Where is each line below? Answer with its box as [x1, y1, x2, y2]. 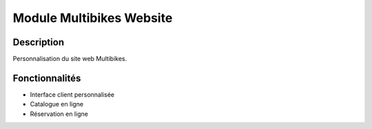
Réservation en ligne [30, 110, 89, 118]
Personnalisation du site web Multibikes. [12, 55, 127, 63]
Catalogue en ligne [30, 100, 84, 108]
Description [12, 36, 65, 48]
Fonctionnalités [12, 72, 81, 84]
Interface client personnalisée [30, 90, 115, 99]
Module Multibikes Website [12, 10, 173, 25]
